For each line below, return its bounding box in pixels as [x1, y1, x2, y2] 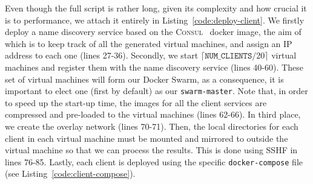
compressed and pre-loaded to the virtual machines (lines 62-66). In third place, [5, 108, 301, 121]
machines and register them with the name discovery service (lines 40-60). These [5, 60, 303, 73]
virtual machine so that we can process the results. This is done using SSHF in [5, 144, 298, 156]
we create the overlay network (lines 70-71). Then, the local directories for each [5, 120, 298, 132]
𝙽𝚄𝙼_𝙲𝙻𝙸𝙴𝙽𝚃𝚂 [205, 52, 252, 61]
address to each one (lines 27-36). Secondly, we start [5, 49, 199, 62]
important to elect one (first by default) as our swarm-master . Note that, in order [5, 84, 308, 97]
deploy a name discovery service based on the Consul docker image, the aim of [5, 25, 301, 38]
